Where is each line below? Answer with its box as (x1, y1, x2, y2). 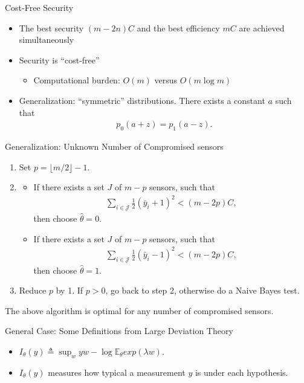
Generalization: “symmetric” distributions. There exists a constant (19, 94, 265, 106)
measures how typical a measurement (48, 365, 186, 378)
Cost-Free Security (5, 1, 74, 13)
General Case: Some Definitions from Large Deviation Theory (5, 324, 233, 337)
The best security (19, 21, 84, 34)
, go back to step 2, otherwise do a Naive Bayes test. (105, 284, 300, 297)
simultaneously (19, 33, 74, 46)
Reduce (19, 284, 47, 297)
